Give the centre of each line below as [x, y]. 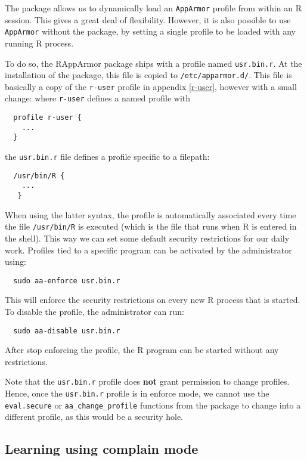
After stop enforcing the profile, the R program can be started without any [142, 350]
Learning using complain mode [102, 449]
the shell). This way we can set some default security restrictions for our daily [147, 238]
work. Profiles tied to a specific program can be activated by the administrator [148, 250]
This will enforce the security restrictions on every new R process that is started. [153, 300]
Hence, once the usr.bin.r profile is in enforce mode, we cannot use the [137, 393]
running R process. [39, 43]
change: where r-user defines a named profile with [98, 98]
